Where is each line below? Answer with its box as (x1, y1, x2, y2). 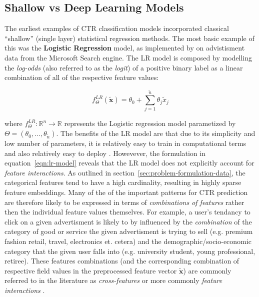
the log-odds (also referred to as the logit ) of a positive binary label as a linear (4, 62, 243, 72)
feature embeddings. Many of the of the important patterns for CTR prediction (4, 187, 248, 197)
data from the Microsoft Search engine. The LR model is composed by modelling (4, 52, 252, 62)
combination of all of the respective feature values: (4, 72, 159, 82)
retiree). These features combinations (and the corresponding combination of (4, 255, 239, 266)
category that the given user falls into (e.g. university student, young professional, (4, 245, 255, 256)
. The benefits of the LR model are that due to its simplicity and (56, 128, 255, 138)
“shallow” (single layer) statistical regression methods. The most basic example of (4, 32, 254, 43)
